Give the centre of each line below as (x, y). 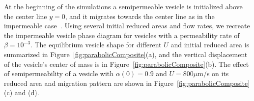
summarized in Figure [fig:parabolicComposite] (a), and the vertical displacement (126, 54)
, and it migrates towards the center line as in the (140, 16)
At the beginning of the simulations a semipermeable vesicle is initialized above (123, 6)
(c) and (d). (22, 92)
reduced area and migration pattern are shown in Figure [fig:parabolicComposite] (127, 83)
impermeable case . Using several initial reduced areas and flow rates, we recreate (127, 26)
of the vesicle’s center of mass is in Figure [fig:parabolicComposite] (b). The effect (127, 64)
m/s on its (213, 73)
